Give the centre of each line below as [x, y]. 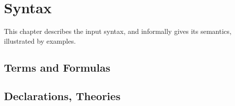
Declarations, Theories [62, 96]
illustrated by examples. [40, 40]
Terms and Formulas [57, 67]
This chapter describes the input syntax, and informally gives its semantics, [118, 31]
